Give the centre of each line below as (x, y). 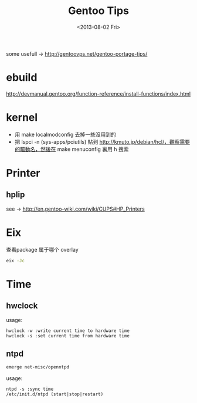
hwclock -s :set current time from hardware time (68, 336)
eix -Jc (16, 260)
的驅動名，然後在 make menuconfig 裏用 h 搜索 (72, 149)
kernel (22, 118)
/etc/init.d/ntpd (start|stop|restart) (55, 394)
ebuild (22, 78)
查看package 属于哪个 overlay (43, 249)
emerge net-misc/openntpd (38, 367)
